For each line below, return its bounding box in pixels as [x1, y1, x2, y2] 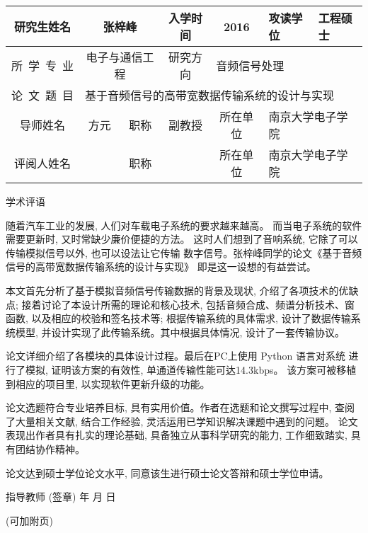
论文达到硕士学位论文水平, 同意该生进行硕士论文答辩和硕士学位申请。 [6, 465, 329, 480]
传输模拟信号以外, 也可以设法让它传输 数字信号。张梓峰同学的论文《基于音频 [6, 245, 362, 260]
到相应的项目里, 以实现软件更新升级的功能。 [6, 376, 210, 391]
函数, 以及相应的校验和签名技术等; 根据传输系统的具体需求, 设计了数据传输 [6, 311, 351, 326]
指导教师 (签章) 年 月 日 [6, 489, 116, 504]
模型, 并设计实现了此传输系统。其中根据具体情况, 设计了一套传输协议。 [15, 324, 345, 339]
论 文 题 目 [11, 87, 74, 103]
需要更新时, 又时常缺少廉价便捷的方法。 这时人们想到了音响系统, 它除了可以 [6, 231, 358, 246]
